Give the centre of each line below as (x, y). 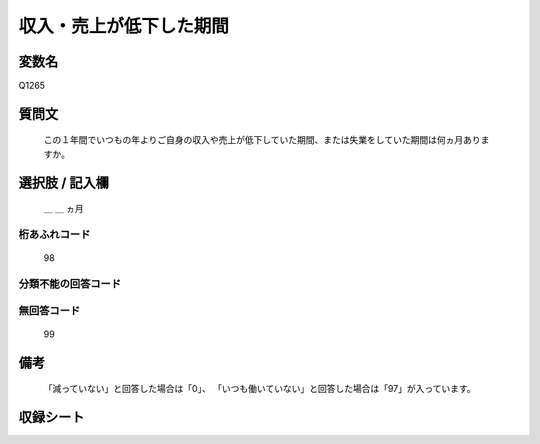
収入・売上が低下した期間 (124, 26)
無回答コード (49, 310)
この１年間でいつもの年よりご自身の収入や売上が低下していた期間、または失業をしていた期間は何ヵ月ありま (266, 140)
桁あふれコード (54, 235)
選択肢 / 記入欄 (64, 182)
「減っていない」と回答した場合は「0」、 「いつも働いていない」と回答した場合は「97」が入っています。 (259, 389)
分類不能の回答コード (70, 283)
